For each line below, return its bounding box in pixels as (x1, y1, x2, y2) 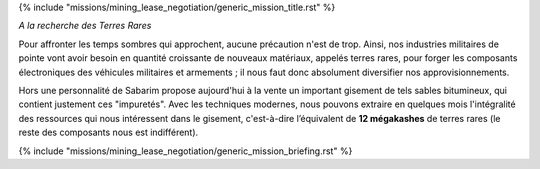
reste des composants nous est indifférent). (18, 126, 199, 139)
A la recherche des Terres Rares (18, 20, 152, 32)
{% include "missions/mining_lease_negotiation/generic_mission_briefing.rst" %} (18, 145, 353, 157)
